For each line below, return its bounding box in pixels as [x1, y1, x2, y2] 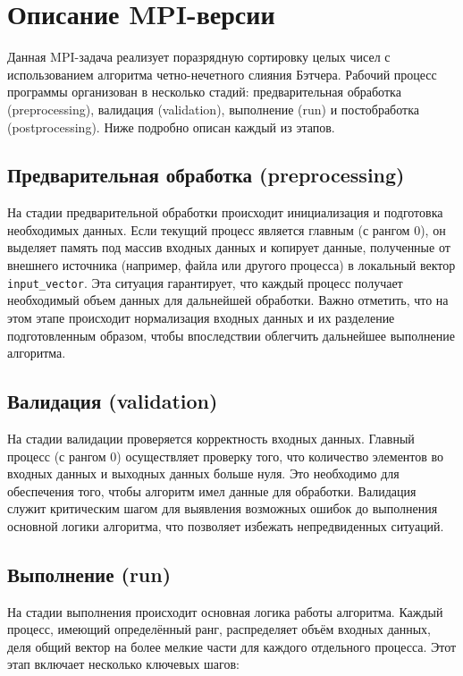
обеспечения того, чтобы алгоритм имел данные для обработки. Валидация [7, 481, 417, 500]
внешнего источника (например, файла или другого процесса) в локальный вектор [7, 256, 456, 275]
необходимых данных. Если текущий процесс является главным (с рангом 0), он [7, 220, 446, 239]
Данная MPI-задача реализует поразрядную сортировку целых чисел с [7, 47, 391, 66]
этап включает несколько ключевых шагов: [7, 655, 240, 673]
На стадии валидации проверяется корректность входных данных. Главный [7, 428, 415, 447]
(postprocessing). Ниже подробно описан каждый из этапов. [7, 117, 335, 136]
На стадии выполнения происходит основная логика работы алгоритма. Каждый [7, 602, 443, 621]
